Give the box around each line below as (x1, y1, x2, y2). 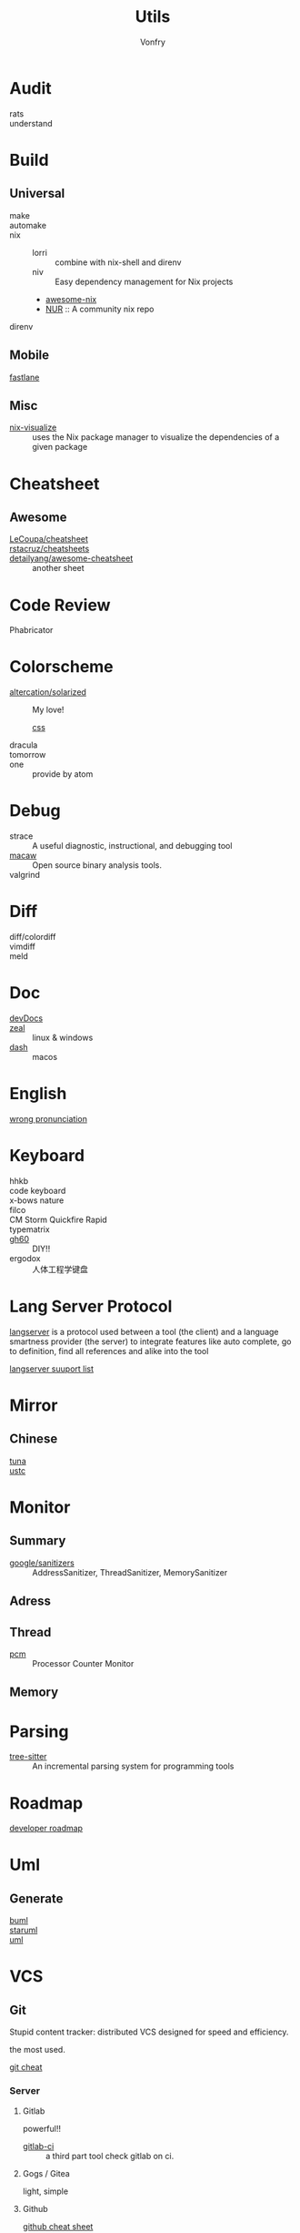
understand (9, 117, 53, 128)
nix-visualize (9, 422, 57, 433)
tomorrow (9, 749, 46, 760)
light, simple (22, 2186, 69, 2197)
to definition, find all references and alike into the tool (9, 1345, 209, 1356)
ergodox (9, 1252, 41, 1263)
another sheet (32, 563, 85, 574)
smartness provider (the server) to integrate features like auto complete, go (9, 1336, 292, 1347)
